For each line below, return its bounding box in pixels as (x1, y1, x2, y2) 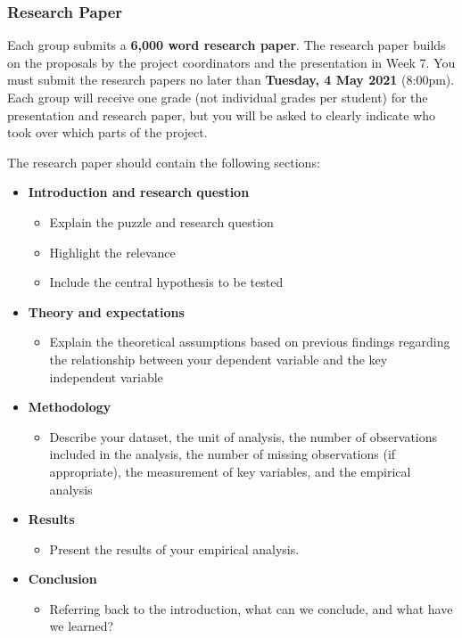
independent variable (49, 367, 163, 386)
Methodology (28, 397, 111, 416)
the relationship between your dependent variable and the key (49, 349, 388, 368)
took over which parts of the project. (7, 123, 208, 142)
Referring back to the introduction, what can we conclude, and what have (49, 599, 453, 618)
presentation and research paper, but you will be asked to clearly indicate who (7, 105, 435, 124)
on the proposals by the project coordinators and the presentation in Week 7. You (7, 53, 456, 71)
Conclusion (28, 569, 97, 588)
